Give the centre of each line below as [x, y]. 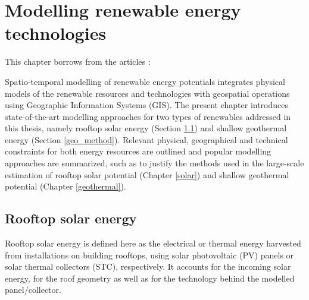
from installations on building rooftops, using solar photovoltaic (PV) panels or [149, 255]
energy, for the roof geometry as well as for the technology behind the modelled [150, 278]
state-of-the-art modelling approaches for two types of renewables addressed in [148, 116]
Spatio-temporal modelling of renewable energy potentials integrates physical [145, 81]
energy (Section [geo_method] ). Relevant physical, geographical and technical [146, 139]
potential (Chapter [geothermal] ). [65, 186]
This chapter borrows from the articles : [78, 61]
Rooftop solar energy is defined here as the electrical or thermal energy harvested [153, 243]
